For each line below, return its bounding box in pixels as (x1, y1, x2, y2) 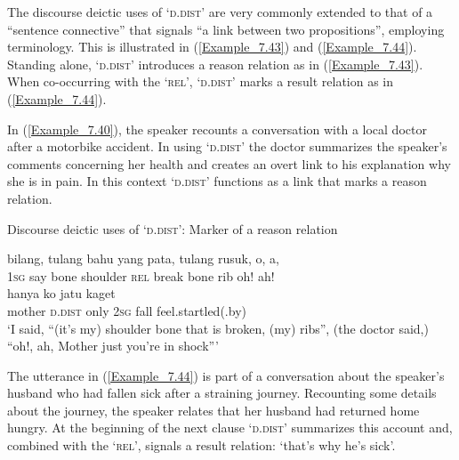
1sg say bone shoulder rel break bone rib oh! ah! (7, 266, 275, 285)
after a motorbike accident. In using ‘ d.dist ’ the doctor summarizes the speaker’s (7, 137, 447, 156)
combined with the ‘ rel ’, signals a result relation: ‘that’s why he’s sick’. (7, 436, 396, 455)
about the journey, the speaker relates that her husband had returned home (7, 400, 420, 419)
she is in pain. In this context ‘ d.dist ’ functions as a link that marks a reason (7, 172, 427, 190)
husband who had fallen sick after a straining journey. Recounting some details (7, 383, 437, 402)
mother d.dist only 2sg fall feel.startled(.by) (7, 301, 246, 319)
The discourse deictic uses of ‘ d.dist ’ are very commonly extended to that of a (7, 3, 433, 20)
